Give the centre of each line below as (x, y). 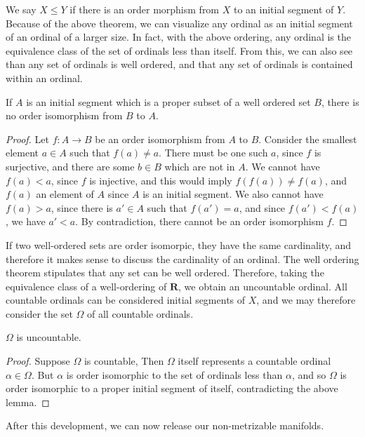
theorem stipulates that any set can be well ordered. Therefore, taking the (165, 273)
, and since (262, 207)
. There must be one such (213, 153)
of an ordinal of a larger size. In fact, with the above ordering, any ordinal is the (178, 37)
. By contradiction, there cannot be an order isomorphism (199, 221)
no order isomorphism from (64, 115)
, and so (309, 374)
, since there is (82, 207)
